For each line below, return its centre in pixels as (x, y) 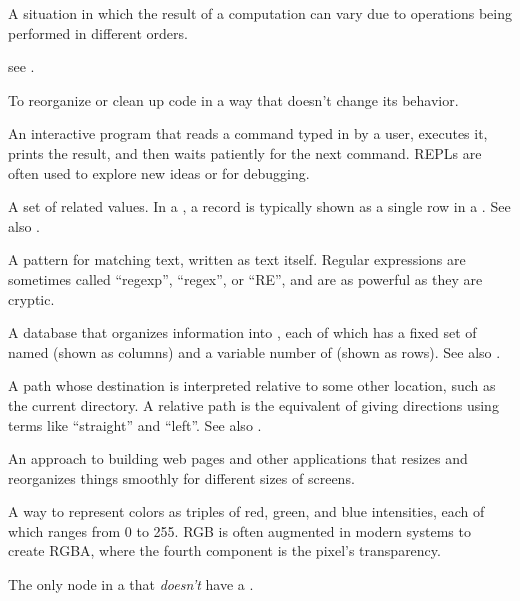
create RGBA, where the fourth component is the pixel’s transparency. (224, 550)
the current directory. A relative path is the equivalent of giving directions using (253, 404)
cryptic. (31, 298)
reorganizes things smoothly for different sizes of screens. (181, 477)
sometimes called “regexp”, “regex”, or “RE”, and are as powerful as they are (245, 278)
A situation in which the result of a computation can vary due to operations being (260, 13)
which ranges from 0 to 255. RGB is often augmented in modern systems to (239, 530)
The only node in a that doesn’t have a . (131, 584)
